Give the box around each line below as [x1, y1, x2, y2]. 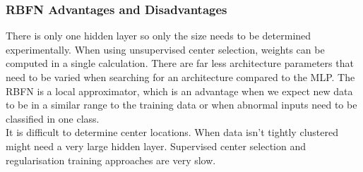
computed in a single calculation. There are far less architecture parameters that [6, 56, 354, 70]
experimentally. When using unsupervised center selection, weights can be [6, 42, 325, 56]
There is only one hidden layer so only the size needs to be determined [6, 28, 311, 43]
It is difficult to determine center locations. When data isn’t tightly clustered [6, 125, 338, 140]
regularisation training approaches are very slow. [6, 152, 216, 167]
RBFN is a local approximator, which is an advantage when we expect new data [6, 83, 353, 98]
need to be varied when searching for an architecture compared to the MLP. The [6, 70, 355, 84]
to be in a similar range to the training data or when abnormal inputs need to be [6, 97, 357, 112]
